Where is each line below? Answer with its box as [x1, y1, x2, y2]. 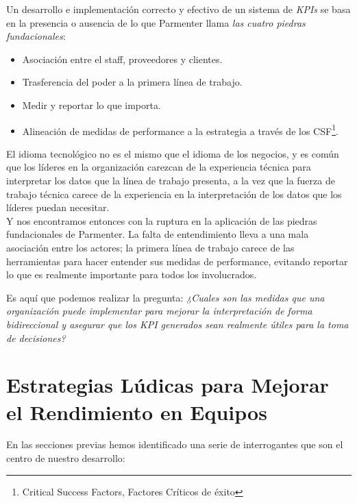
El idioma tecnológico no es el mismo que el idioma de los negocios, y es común [6, 146, 339, 160]
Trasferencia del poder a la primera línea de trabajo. [22, 75, 243, 89]
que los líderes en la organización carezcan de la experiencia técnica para [6, 160, 311, 174]
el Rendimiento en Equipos [6, 397, 267, 426]
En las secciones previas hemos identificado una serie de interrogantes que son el [6, 437, 343, 452]
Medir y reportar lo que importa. [22, 97, 161, 112]
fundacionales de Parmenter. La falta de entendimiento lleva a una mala [6, 227, 309, 241]
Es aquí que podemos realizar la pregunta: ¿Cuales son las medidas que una [6, 290, 325, 304]
